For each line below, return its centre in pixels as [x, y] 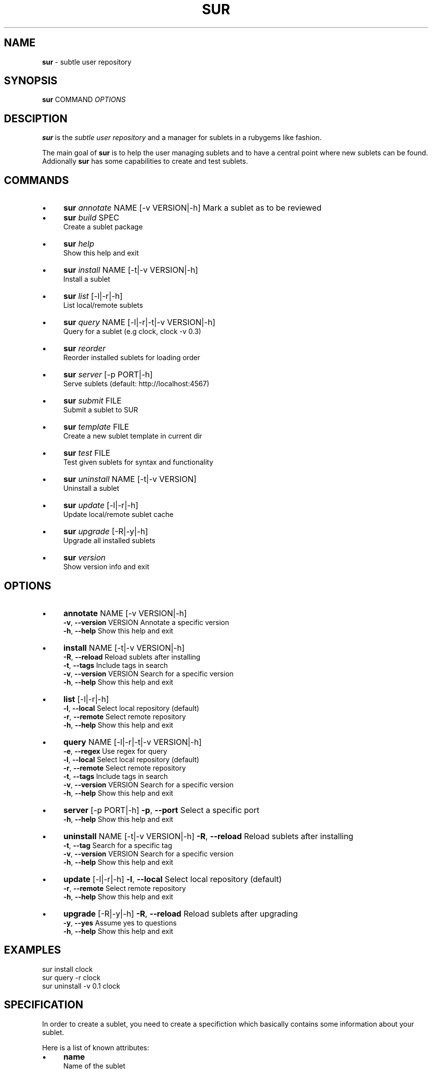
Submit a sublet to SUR [101, 410]
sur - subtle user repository [87, 62]
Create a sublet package [103, 227]
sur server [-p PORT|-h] [108, 375]
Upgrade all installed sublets [109, 541]
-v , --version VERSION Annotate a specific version [146, 622]
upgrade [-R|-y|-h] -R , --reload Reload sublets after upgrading [180, 913]
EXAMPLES [33, 950]
